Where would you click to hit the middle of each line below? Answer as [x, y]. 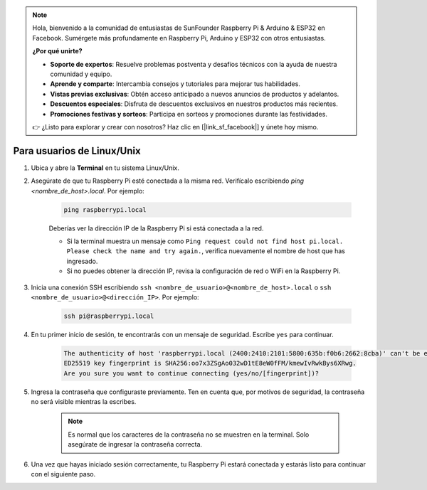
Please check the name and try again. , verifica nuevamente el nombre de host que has [206, 251]
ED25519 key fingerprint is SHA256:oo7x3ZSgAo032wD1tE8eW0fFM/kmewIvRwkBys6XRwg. [210, 363]
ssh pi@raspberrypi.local [109, 316]
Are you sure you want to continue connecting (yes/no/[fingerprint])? [191, 373]
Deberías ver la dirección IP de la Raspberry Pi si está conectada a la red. [156, 228]
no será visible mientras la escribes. [84, 402]
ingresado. [82, 261]
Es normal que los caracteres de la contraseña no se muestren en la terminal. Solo [189, 435]
